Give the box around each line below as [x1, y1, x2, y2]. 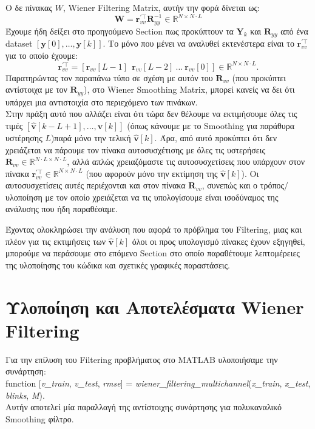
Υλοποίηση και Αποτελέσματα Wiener [5, 294, 304, 319]
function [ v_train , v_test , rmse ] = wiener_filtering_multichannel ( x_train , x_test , [5, 376, 311, 389]
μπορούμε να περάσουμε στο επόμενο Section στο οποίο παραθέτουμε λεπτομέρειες [5, 247, 300, 259]
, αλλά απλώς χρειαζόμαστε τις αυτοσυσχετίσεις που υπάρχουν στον [67, 155, 305, 168]
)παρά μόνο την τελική [50, 131, 131, 144]
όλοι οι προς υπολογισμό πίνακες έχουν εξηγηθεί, [132, 234, 305, 247]
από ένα [280, 24, 308, 37]
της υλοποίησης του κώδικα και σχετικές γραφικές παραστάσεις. [5, 258, 230, 271]
